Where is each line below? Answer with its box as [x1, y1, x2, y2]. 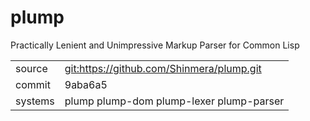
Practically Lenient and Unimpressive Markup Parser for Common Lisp [10, 39, 300, 51]
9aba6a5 [64, 77, 108, 91]
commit [15, 77, 51, 91]
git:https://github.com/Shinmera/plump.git [64, 61, 262, 75]
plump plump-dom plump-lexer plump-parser [64, 94, 285, 108]
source [15, 61, 48, 75]
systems [15, 94, 55, 108]
